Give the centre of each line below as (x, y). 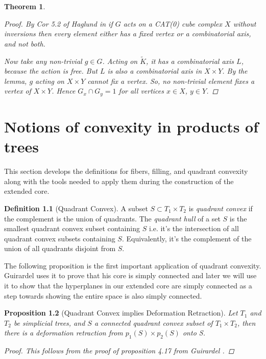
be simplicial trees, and (49, 322)
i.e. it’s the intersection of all (194, 228)
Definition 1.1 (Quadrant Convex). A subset (76, 208)
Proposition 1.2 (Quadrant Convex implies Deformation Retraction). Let (121, 313)
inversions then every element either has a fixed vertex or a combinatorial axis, (128, 33)
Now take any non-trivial (43, 61)
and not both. (25, 43)
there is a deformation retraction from (64, 333)
